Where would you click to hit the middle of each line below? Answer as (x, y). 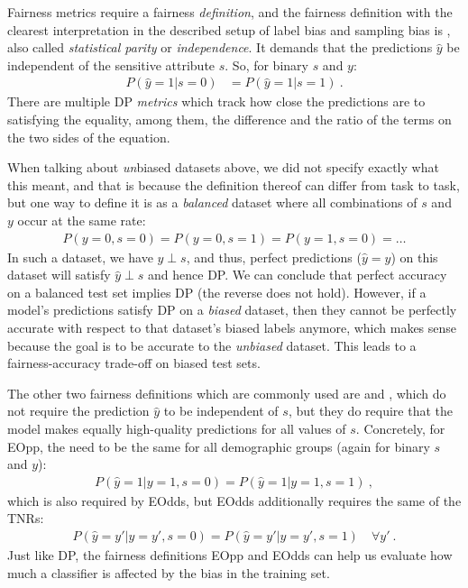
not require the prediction (78, 411)
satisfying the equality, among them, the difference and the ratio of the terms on (229, 119)
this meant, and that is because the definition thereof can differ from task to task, (234, 184)
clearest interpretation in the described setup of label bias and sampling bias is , (229, 29)
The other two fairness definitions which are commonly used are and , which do (227, 393)
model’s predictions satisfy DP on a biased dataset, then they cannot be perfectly (232, 310)
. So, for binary (266, 64)
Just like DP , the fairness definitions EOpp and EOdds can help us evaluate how (230, 554)
